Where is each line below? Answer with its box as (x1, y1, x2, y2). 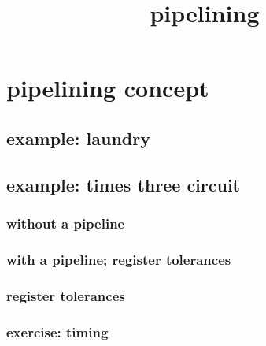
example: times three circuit (6, 172, 241, 196)
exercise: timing (6, 322, 109, 341)
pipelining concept (6, 72, 209, 104)
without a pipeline (6, 214, 125, 233)
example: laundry (6, 125, 150, 150)
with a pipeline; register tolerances (6, 249, 231, 269)
